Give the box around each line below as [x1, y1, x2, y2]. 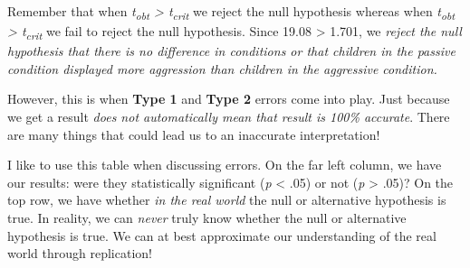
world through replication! [7, 244, 152, 263]
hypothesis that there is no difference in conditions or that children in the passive [7, 42, 456, 60]
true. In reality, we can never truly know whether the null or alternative [7, 208, 407, 226]
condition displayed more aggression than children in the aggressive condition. [7, 59, 437, 78]
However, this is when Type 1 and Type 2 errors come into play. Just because [7, 89, 450, 108]
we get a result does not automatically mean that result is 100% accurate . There [7, 107, 450, 126]
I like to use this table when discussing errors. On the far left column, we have [7, 155, 442, 174]
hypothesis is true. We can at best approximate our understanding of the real [7, 226, 436, 245]
